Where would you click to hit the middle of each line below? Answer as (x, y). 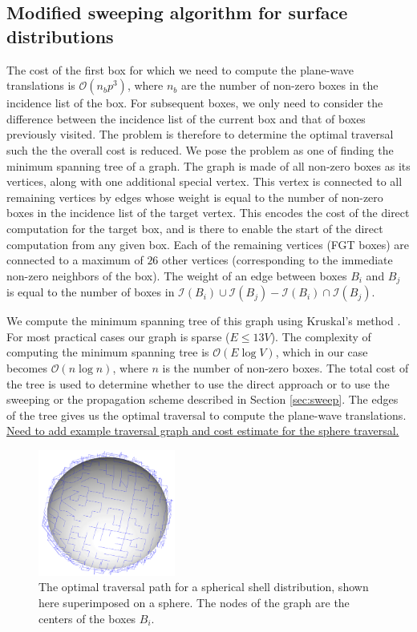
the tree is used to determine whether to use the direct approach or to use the (198, 383)
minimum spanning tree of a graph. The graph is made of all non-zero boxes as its (208, 165)
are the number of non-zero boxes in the (279, 85)
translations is (41, 85)
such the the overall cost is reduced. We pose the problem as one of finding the (200, 149)
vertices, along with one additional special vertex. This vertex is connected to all (204, 181)
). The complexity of (321, 336)
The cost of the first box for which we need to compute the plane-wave (180, 69)
